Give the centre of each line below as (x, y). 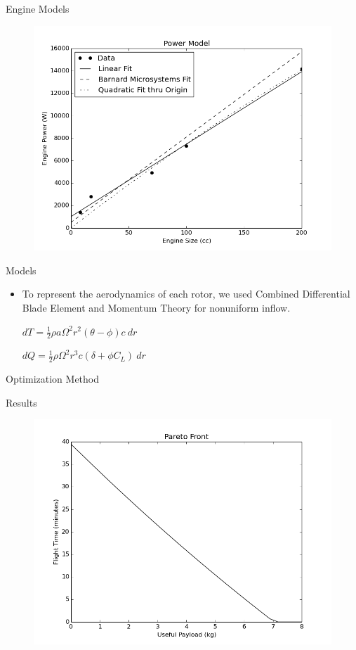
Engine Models (38, 8)
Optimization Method (53, 379)
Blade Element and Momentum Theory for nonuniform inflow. (156, 307)
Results (21, 402)
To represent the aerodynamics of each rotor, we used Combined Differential (186, 294)
